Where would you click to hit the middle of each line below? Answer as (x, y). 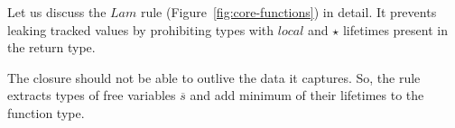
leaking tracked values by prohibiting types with (141, 29)
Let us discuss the (57, 12)
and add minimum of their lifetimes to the (307, 95)
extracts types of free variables (92, 95)
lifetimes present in (395, 29)
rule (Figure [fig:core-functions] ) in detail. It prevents (288, 12)
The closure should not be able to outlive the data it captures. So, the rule (214, 77)
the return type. (51, 47)
